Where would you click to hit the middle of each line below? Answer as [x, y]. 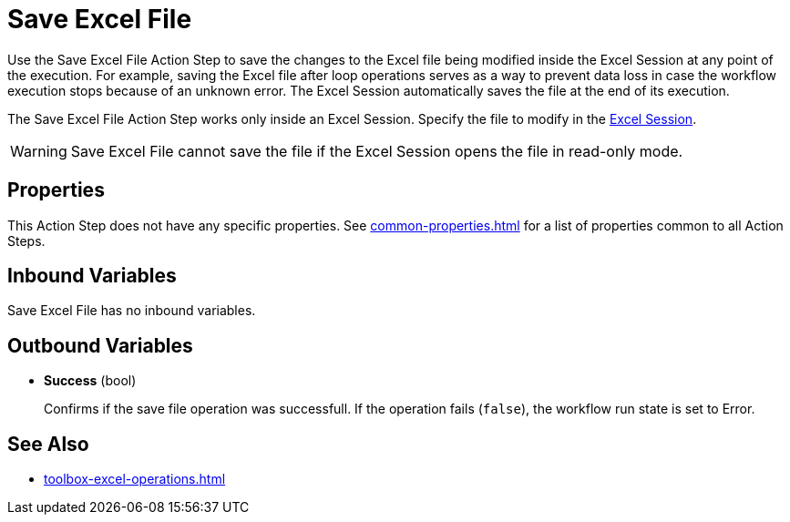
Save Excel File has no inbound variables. [132, 311]
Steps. [26, 241]
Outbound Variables [100, 345]
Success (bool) [90, 381]
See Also [48, 444]
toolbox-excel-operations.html [135, 479]
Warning [39, 151]
